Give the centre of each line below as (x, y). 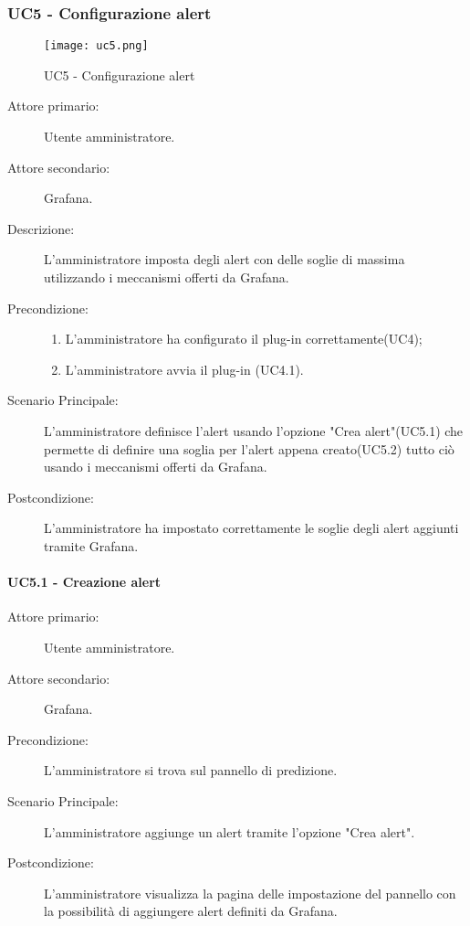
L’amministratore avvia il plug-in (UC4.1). (184, 369)
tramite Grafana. (91, 545)
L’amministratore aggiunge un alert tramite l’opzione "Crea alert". (230, 831)
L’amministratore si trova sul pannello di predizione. (191, 770)
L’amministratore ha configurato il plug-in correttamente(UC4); (244, 339)
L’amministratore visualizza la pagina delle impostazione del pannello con (250, 893)
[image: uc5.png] (96, 46)
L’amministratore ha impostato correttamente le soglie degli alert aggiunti (251, 528)
